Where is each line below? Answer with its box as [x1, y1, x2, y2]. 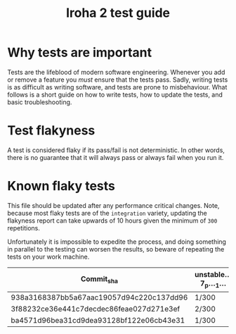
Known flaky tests [7, 178, 116, 194]
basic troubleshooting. [7, 97, 72, 106]
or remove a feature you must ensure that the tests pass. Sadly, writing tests [7, 75, 228, 84]
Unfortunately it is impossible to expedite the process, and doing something [7, 237, 227, 246]
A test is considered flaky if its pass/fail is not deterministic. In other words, [7, 146, 225, 154]
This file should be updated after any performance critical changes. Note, [7, 201, 220, 209]
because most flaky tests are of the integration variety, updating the [7, 209, 207, 217]
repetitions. [7, 223, 40, 232]
